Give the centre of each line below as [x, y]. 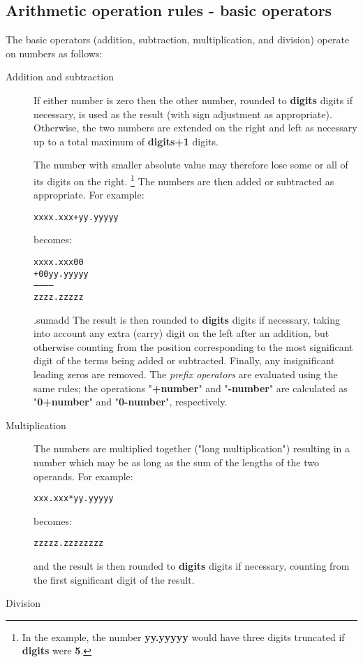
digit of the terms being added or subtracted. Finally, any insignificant [184, 360]
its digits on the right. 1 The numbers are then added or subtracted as [184, 180]
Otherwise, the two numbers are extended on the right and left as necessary [195, 128]
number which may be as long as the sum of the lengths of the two [177, 462]
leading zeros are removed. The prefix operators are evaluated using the [186, 374]
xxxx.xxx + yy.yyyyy [76, 217]
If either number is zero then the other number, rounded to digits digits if [193, 100]
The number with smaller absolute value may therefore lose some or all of [191, 165]
